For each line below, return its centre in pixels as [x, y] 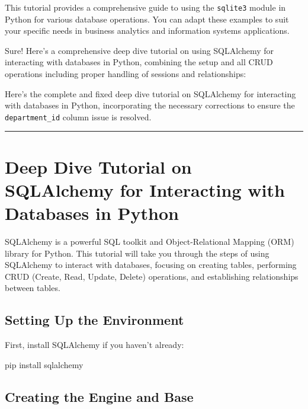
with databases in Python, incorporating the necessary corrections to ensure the [150, 105]
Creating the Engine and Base [99, 396]
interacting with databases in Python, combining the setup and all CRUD [139, 62]
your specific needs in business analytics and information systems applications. [147, 31]
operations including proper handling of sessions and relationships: [126, 74]
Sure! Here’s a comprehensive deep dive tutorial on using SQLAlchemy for [139, 50]
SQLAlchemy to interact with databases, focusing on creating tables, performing [151, 265]
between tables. [33, 288]
